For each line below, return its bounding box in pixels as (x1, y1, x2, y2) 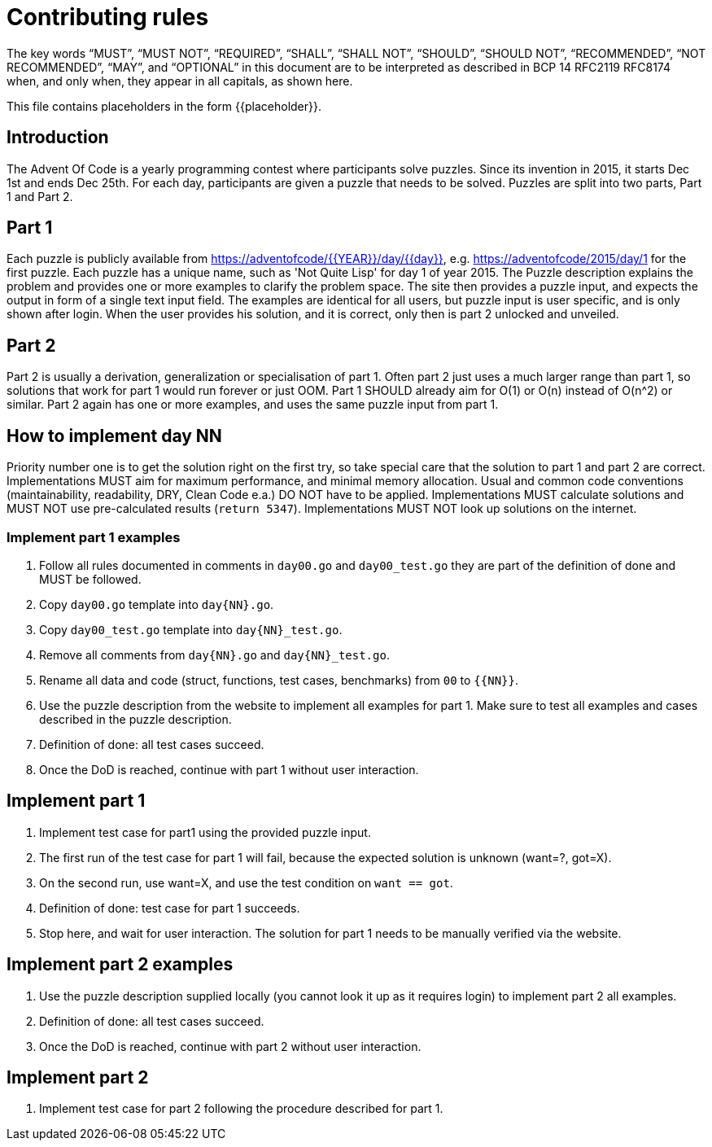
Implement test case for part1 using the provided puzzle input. (39, 825, 371, 839)
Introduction (7, 127, 109, 148)
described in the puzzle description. (39, 711, 232, 726)
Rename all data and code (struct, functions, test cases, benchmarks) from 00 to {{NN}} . (39, 672, 518, 687)
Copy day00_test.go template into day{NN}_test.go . (39, 622, 343, 637)
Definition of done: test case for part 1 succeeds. (39, 900, 300, 915)
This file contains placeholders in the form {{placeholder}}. (7, 99, 322, 113)
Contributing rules (7, 3, 209, 31)
